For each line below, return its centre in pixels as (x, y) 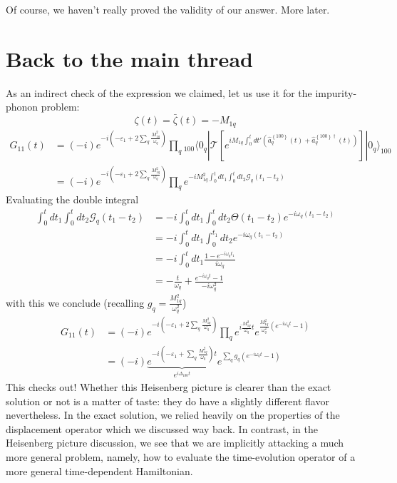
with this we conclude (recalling (75, 302)
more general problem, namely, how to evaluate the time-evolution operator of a (181, 456)
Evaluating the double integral (72, 199)
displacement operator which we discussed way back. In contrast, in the (162, 428)
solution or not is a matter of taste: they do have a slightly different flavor (167, 401)
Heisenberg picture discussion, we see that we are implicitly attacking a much (175, 443)
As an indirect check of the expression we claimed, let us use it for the (159, 92)
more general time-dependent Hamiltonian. (99, 471)
